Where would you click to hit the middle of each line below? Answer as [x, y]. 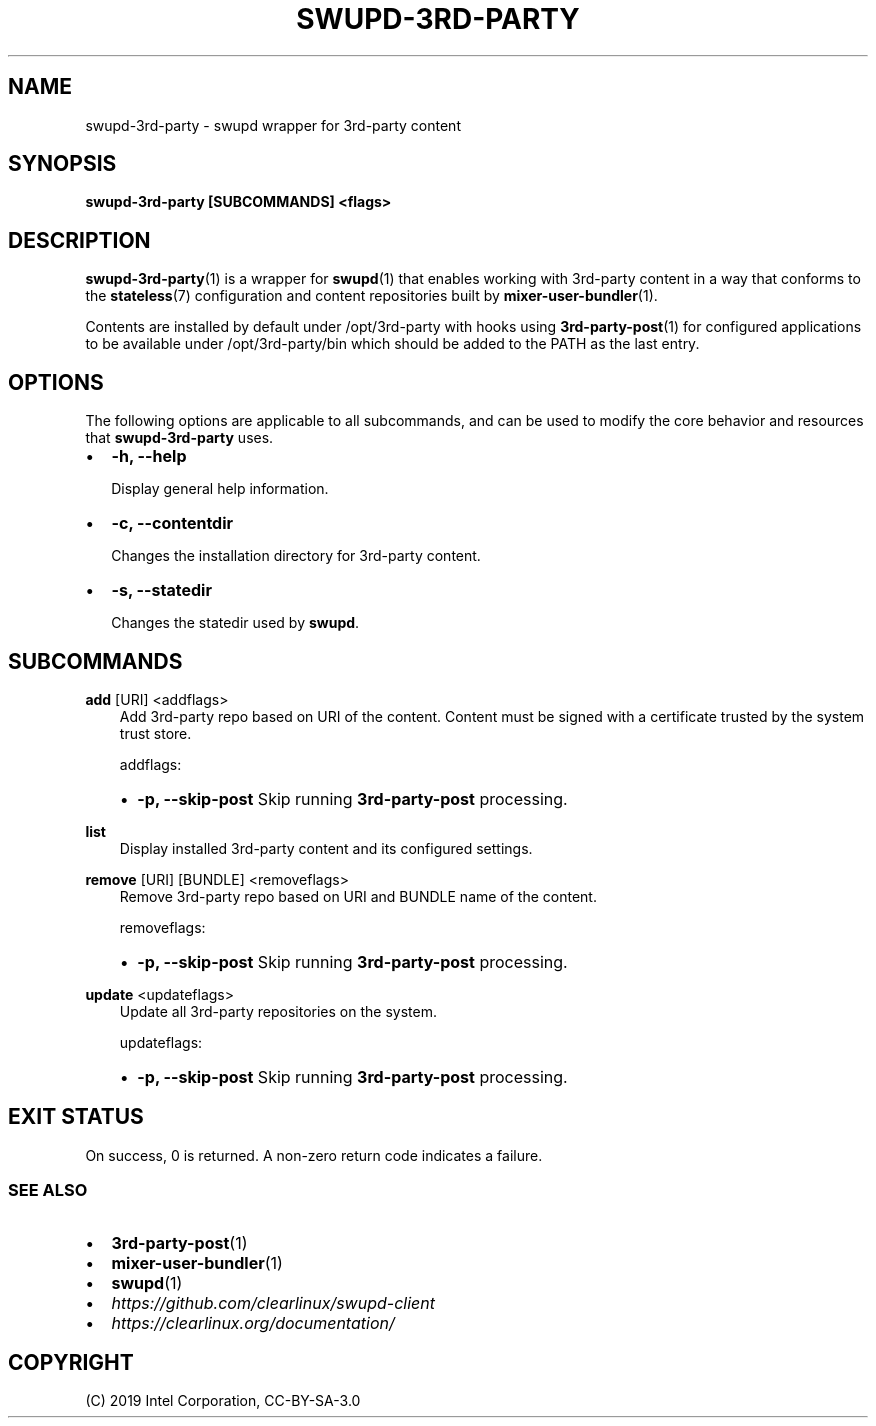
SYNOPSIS [62, 164]
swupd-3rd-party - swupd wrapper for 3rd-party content [273, 125]
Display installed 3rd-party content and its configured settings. [326, 848]
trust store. [155, 733]
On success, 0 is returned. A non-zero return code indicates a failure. [314, 1155]
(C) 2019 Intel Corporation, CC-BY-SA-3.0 [223, 1401]
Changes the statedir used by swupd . [235, 623]
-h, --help [149, 456]
